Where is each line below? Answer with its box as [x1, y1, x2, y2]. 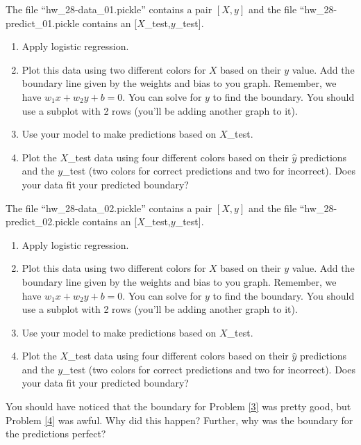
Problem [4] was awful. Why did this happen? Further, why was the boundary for [6, 412, 353, 427]
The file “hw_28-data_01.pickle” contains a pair [6, 2, 212, 16]
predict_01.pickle [6, 15, 80, 30]
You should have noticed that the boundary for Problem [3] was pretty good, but [6, 399, 351, 414]
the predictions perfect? [6, 426, 106, 441]
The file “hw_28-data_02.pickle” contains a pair [6, 200, 212, 215]
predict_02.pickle [6, 214, 80, 229]
